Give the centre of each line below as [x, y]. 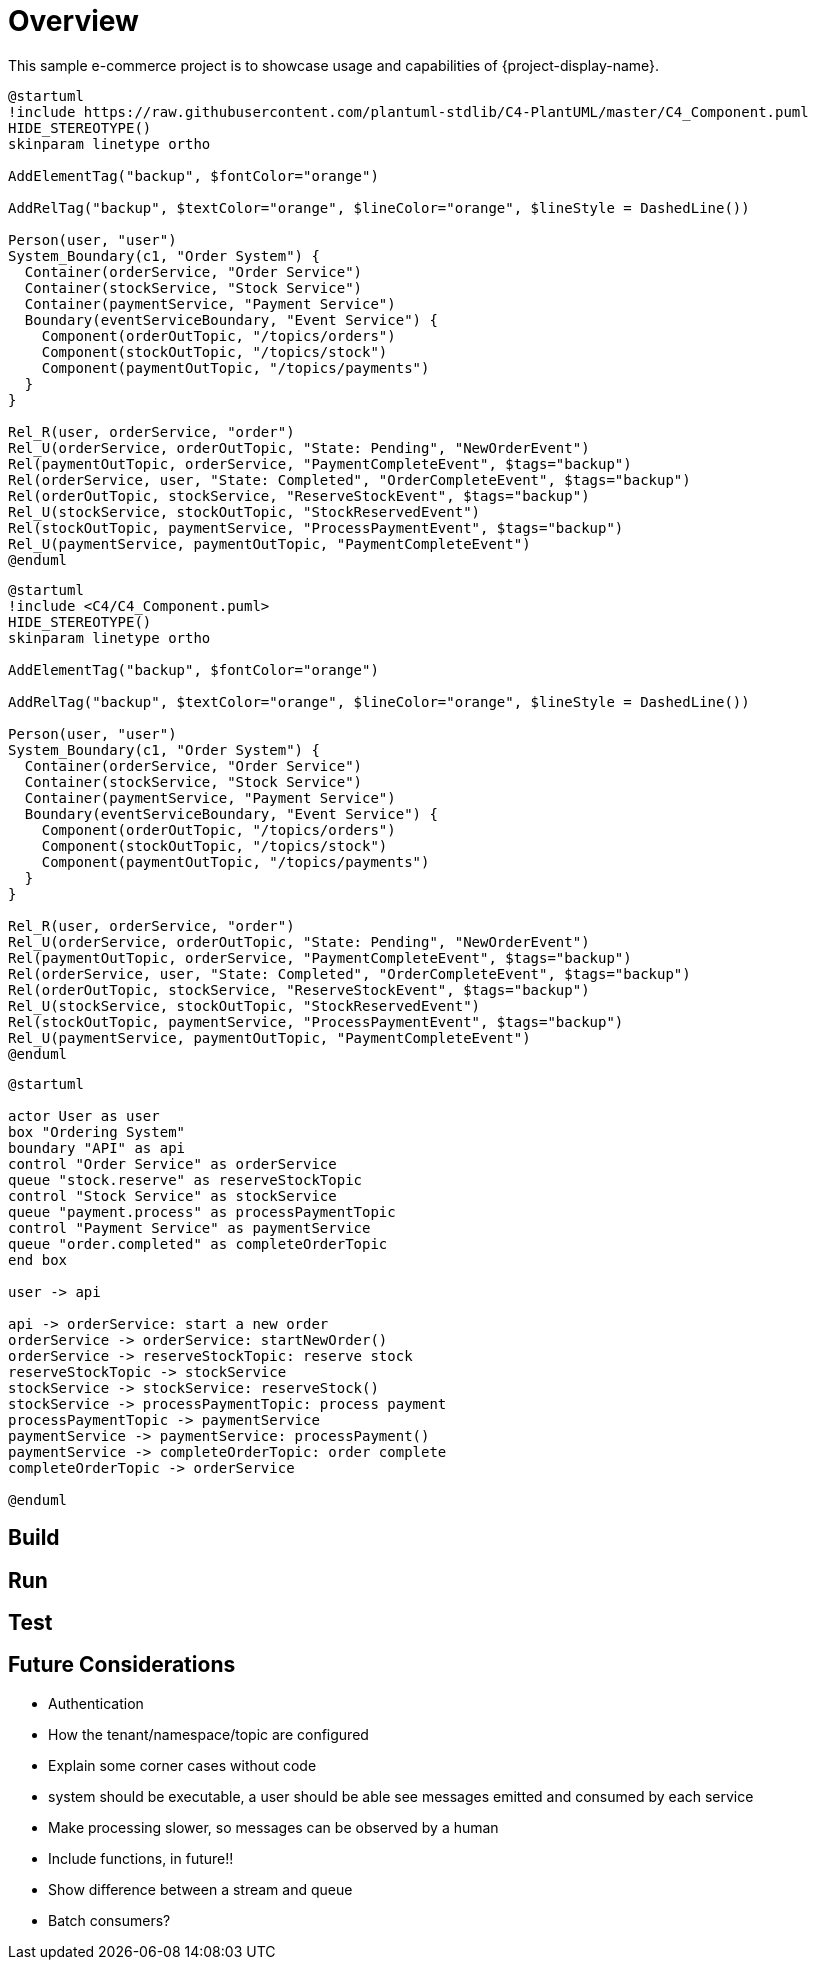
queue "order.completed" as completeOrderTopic [198, 1243]
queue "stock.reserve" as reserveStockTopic [185, 1179]
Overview [73, 21]
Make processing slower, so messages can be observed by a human [273, 1827]
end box [38, 1259]
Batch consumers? [109, 1920]
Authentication [96, 1703]
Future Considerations [122, 1665]
